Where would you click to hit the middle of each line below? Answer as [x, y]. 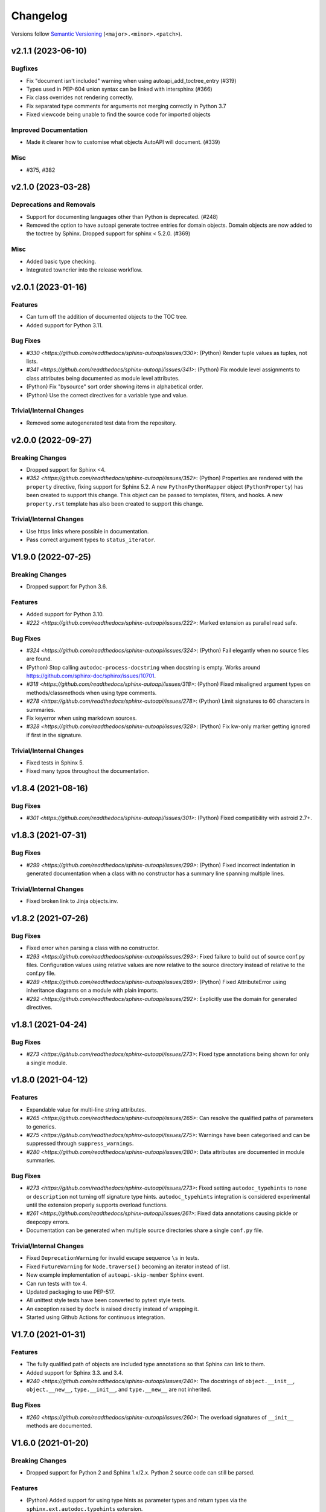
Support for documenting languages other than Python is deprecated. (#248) [122, 217]
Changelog [39, 16]
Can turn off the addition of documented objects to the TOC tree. [107, 317]
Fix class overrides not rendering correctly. [80, 97]
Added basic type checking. [61, 261]
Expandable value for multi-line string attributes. [86, 1109]
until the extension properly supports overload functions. [97, 1205]
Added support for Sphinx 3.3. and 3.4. [75, 1372]
